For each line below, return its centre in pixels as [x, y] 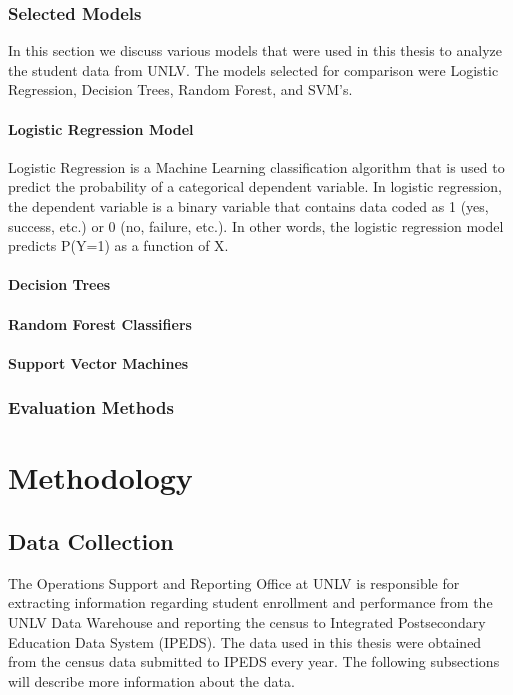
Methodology [100, 477]
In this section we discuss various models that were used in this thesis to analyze [255, 50]
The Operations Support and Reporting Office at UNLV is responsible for [234, 582]
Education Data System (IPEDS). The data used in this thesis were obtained [245, 641]
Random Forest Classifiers [100, 323]
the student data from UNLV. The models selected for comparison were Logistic [253, 69]
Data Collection [91, 540]
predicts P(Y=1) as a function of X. [118, 245]
